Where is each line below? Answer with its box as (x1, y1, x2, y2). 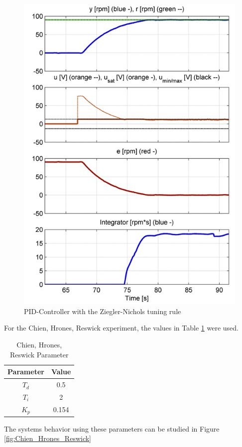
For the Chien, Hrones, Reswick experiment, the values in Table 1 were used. (4, 323, 239, 333)
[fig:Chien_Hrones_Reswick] (4, 433, 91, 444)
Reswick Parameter (9, 349, 69, 359)
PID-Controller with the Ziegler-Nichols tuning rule (24, 306, 181, 316)
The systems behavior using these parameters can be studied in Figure (4, 423, 220, 434)
